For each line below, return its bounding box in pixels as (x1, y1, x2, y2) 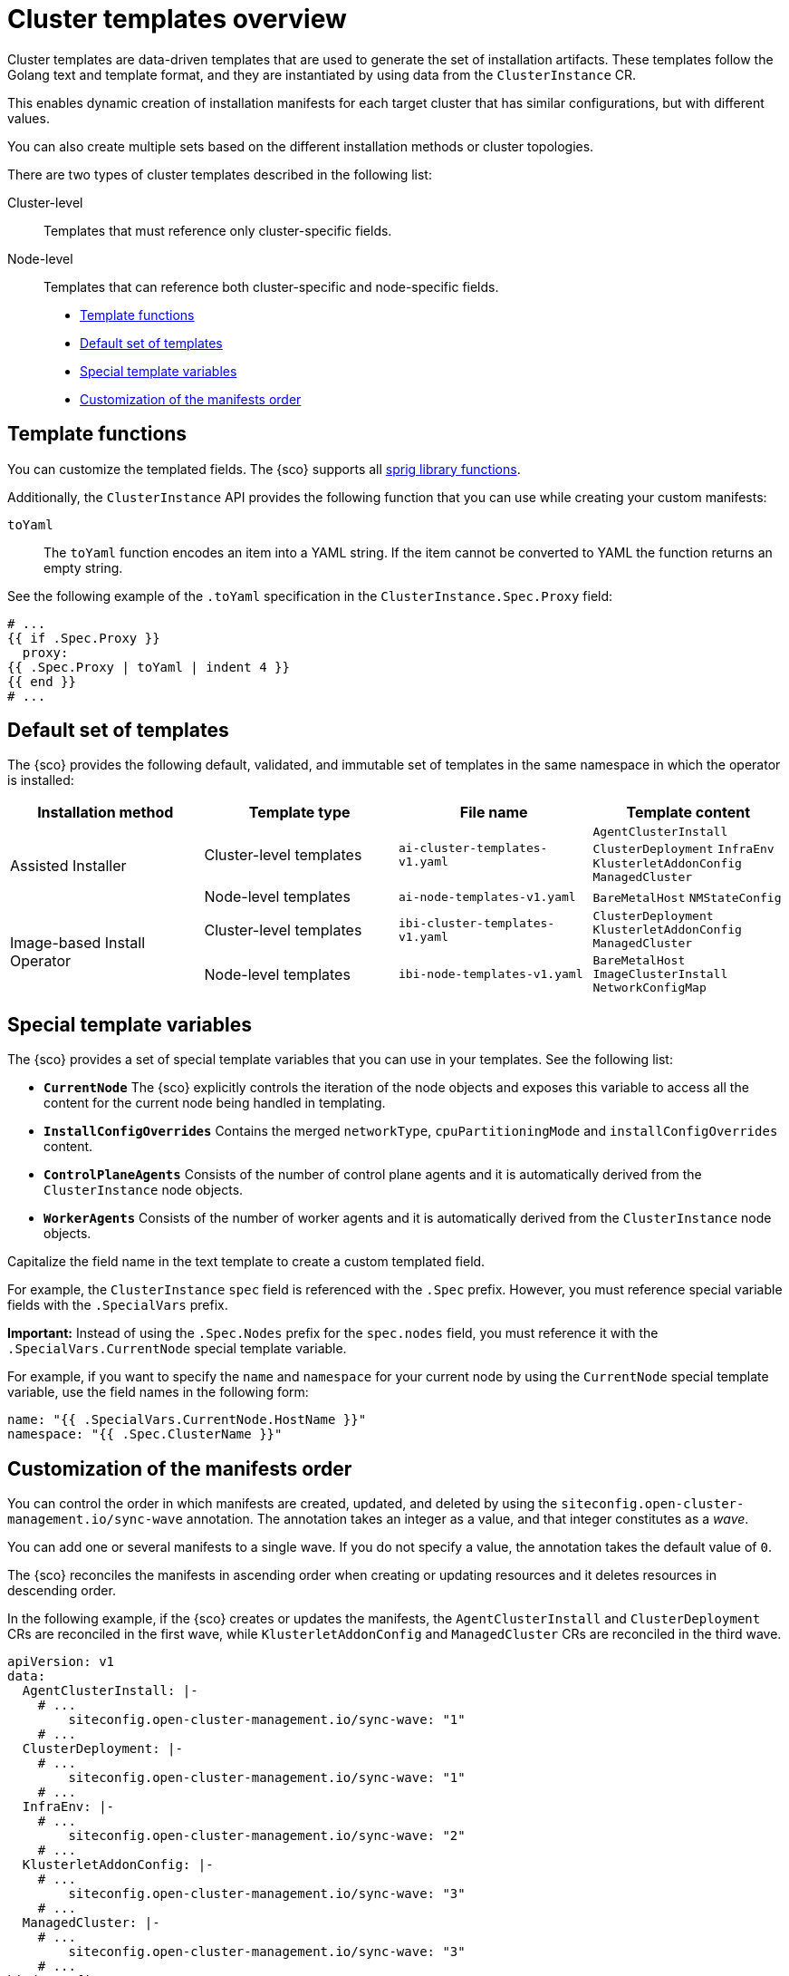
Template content (626, 803, 751, 822)
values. (7, 110, 50, 126)
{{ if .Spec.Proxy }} (7, 630, 160, 645)
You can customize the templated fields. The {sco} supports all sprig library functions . (7, 460, 521, 477)
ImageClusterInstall (592, 967, 728, 982)
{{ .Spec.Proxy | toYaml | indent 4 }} (7, 659, 290, 674)
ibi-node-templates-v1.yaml (399, 967, 583, 982)
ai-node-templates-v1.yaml (399, 889, 576, 904)
